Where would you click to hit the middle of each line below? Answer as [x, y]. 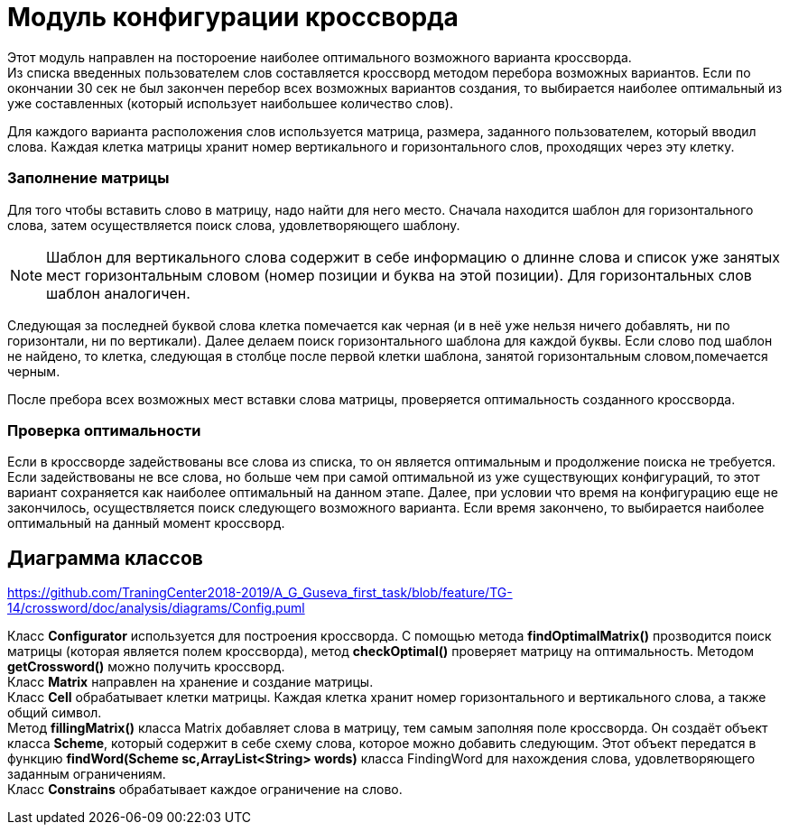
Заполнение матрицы [88, 178]
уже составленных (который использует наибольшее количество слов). [230, 103]
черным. [34, 371]
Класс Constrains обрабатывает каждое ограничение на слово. [205, 790]
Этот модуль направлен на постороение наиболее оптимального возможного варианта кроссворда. [320, 57]
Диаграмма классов [105, 558]
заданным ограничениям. [87, 774]
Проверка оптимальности [104, 430]
